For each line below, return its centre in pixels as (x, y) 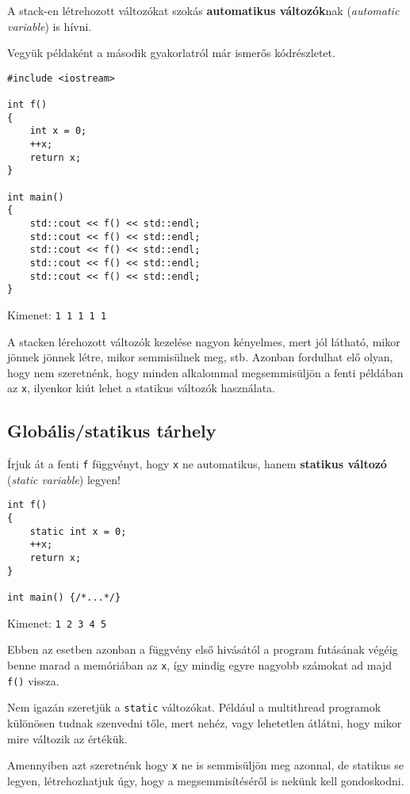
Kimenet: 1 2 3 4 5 (57, 622)
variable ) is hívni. (50, 26)
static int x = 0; (78, 531)
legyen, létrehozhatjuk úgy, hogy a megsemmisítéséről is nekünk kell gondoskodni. (206, 780)
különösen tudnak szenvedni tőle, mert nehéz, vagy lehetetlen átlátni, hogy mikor (205, 722)
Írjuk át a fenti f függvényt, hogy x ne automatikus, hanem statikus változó (197, 464)
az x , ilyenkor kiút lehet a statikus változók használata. (142, 388)
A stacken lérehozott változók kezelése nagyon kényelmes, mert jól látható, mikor (204, 341)
